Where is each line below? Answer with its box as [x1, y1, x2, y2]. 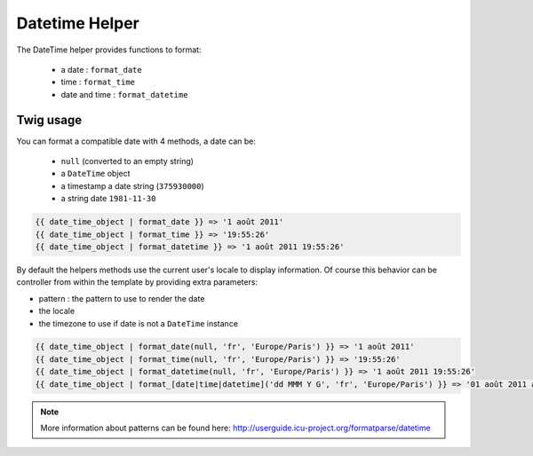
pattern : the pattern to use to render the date [38, 293, 205, 303]
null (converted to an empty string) [60, 156, 195, 167]
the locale [38, 306, 76, 317]
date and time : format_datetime [60, 89, 188, 99]
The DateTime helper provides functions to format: [16, 44, 202, 55]
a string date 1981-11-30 [60, 193, 156, 204]
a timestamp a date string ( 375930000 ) [60, 180, 204, 191]
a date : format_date [60, 64, 142, 75]
